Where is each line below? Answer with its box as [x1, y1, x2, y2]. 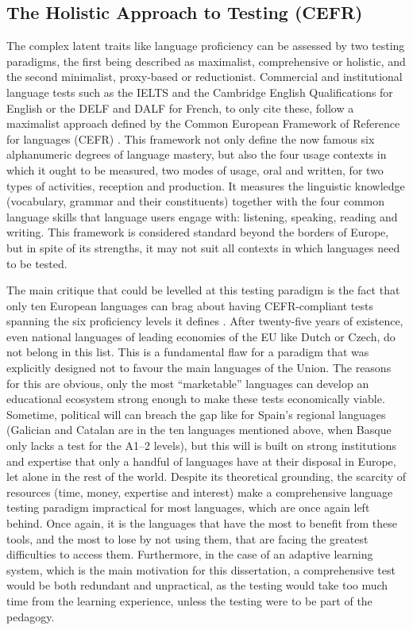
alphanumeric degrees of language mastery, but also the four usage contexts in [6, 146, 387, 163]
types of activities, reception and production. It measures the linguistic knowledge [6, 177, 405, 194]
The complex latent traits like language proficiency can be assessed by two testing [6, 37, 405, 54]
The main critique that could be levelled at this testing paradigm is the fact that [6, 282, 400, 298]
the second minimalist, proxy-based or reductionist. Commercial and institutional [6, 68, 403, 85]
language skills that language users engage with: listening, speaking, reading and [6, 208, 398, 225]
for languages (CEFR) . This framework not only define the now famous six [6, 130, 375, 147]
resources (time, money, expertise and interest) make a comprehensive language [6, 483, 393, 500]
